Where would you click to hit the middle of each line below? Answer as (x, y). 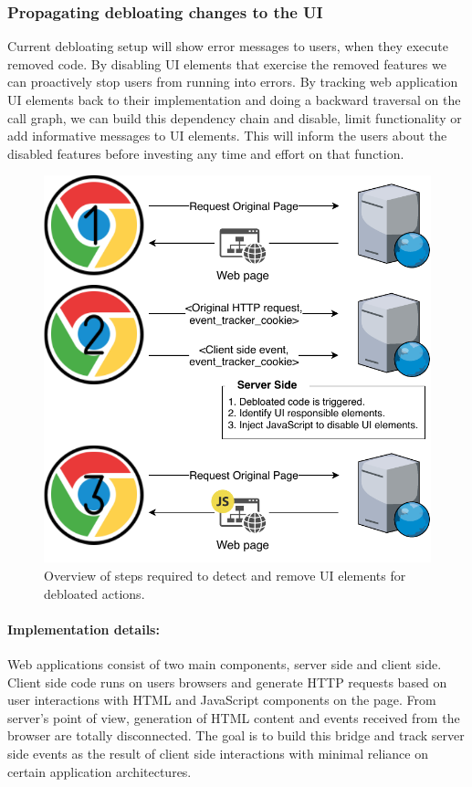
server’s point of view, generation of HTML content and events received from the (234, 717)
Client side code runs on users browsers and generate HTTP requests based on (227, 682)
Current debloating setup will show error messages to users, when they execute (228, 46)
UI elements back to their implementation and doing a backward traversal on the (234, 100)
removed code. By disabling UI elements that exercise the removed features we (227, 63)
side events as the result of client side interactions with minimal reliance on (218, 753)
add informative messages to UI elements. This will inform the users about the (227, 136)
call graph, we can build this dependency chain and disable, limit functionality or (235, 117)
